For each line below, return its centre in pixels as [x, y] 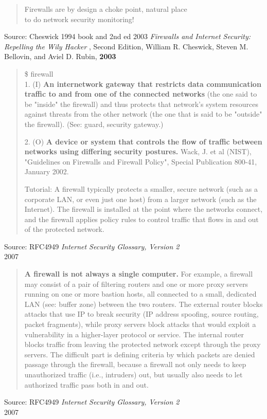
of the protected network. [64, 229]
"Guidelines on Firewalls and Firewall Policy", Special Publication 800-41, [141, 161]
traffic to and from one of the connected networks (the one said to [141, 94]
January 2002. [47, 171]
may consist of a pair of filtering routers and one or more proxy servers [136, 284]
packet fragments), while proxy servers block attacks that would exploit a [140, 324]
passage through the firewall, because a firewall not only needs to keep [135, 364]
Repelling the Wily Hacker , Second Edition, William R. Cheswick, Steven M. [126, 46]
